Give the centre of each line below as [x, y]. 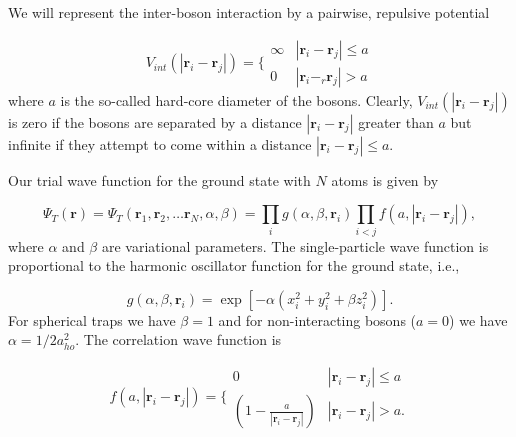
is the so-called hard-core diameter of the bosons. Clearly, [236, 99]
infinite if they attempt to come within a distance [160, 143]
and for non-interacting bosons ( [317, 319]
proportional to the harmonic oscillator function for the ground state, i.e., [234, 265]
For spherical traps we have [92, 319]
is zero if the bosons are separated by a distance [155, 121]
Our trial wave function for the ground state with [159, 179]
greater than [396, 121]
